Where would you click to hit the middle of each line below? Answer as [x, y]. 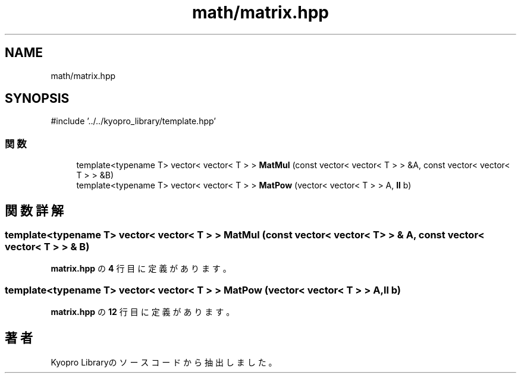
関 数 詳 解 [34, 210]
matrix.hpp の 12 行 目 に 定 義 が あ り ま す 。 [143, 312]
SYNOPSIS [37, 99]
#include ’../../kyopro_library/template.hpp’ [133, 121]
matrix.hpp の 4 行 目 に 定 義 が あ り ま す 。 [141, 269]
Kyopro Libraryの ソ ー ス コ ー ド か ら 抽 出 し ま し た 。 [164, 362]
